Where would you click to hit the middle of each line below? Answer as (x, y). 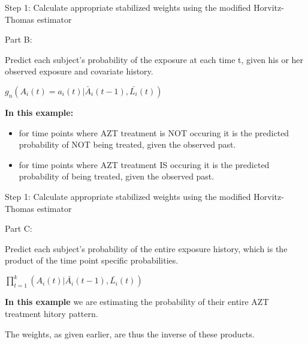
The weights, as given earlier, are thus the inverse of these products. (130, 333)
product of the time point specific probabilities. (92, 260)
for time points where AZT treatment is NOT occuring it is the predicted (154, 132)
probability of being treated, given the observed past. (117, 176)
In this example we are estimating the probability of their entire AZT (137, 302)
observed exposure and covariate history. (79, 71)
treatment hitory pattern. (52, 313)
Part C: (19, 228)
